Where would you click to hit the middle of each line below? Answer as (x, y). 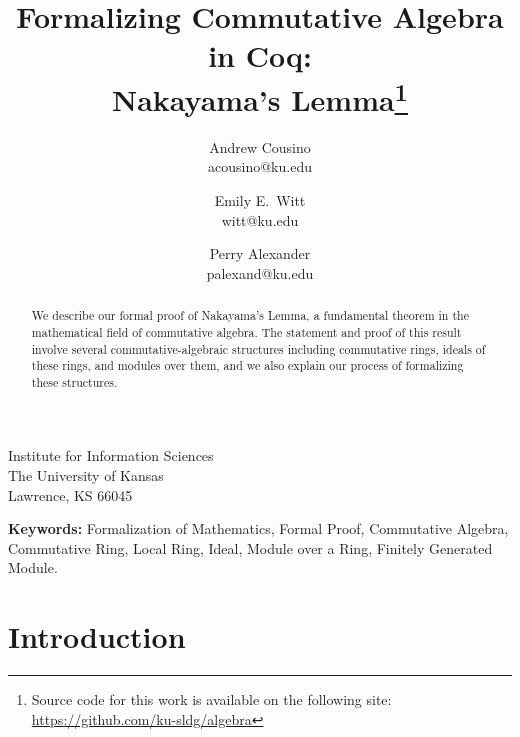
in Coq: (260, 55)
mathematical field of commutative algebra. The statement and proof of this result (246, 331)
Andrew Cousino (260, 146)
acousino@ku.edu (260, 166)
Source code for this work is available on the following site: (211, 699)
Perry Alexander (260, 253)
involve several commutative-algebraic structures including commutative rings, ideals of (258, 348)
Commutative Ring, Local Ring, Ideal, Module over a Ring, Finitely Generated (250, 547)
